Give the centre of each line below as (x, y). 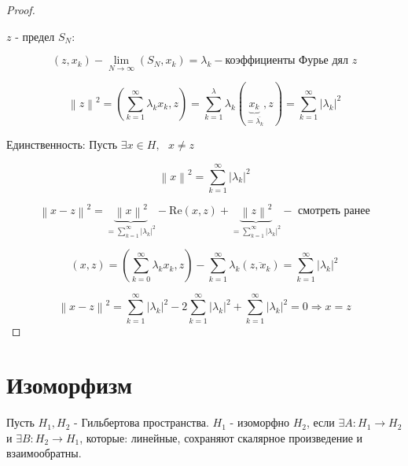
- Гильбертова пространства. (142, 422)
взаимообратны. (44, 453)
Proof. (21, 9)
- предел (35, 36)
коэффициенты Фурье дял (287, 61)
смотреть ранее (334, 211)
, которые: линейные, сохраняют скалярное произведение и (221, 437)
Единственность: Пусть (62, 144)
